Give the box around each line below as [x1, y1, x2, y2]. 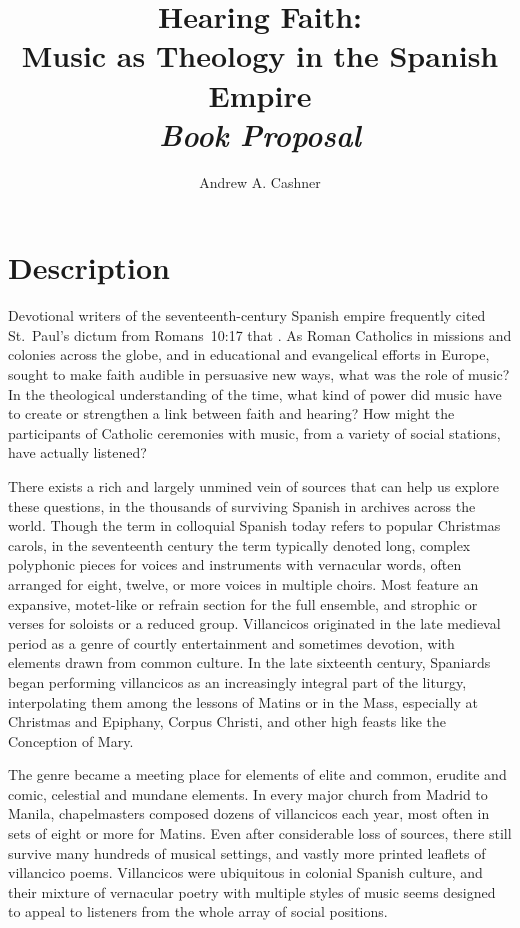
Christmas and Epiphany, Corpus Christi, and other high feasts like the [8, 711, 446, 732]
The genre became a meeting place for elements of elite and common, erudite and [8, 764, 507, 785]
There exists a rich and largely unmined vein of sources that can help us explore [8, 475, 499, 496]
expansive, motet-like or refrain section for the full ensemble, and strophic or [8, 593, 478, 614]
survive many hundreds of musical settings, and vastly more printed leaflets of [8, 842, 486, 863]
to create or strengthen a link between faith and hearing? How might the [8, 403, 455, 424]
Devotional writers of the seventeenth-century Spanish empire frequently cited [8, 305, 486, 326]
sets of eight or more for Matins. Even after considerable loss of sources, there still [8, 823, 512, 844]
